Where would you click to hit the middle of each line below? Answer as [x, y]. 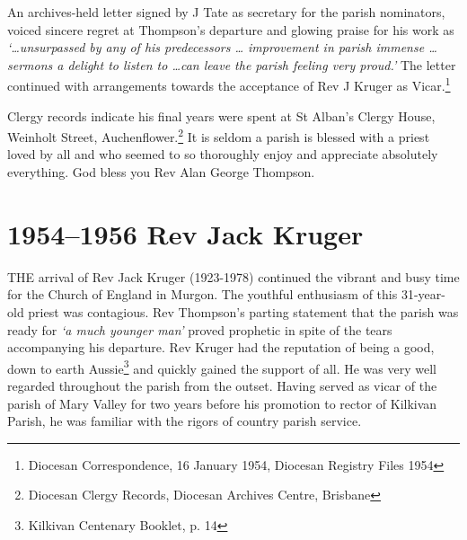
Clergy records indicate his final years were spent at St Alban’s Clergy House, [221, 115]
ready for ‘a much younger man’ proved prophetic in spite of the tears [200, 329]
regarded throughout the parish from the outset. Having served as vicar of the [222, 385]
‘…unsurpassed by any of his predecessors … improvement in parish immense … [222, 47]
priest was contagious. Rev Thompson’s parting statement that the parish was [243, 311]
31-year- [423, 294]
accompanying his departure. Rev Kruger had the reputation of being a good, [221, 347]
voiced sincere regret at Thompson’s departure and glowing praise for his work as [231, 29]
